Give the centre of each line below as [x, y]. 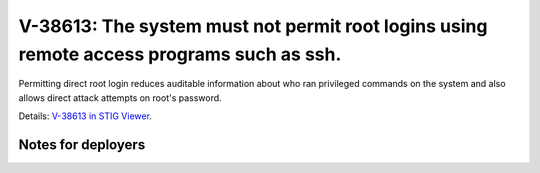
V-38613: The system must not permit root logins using [253, 26]
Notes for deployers [82, 144]
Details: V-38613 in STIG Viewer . [85, 116]
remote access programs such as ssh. [180, 54]
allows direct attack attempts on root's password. [120, 97]
